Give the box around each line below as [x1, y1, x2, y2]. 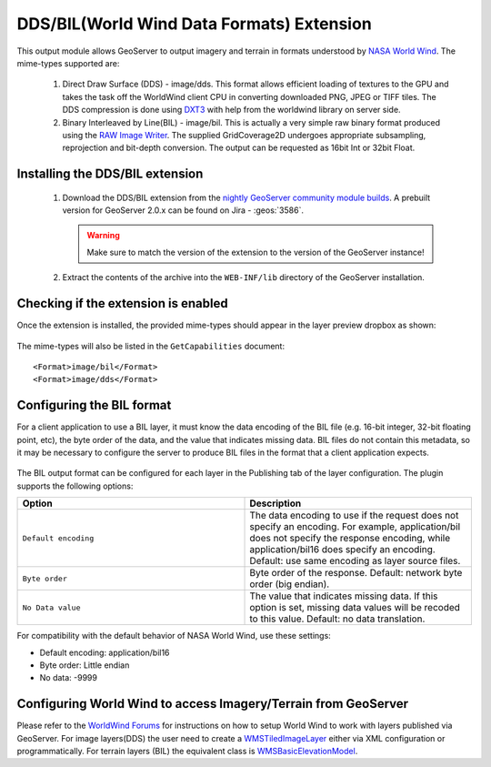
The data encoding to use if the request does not [249, 510, 459, 522]
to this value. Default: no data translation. [249, 612, 426, 625]
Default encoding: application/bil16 [39, 647, 170, 658]
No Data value [22, 602, 81, 612]
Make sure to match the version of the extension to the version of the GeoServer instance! [86, 247, 425, 257]
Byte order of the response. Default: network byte [249, 567, 463, 580]
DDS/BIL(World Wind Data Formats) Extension [16, 14, 372, 34]
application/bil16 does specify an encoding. [249, 543, 436, 556]
